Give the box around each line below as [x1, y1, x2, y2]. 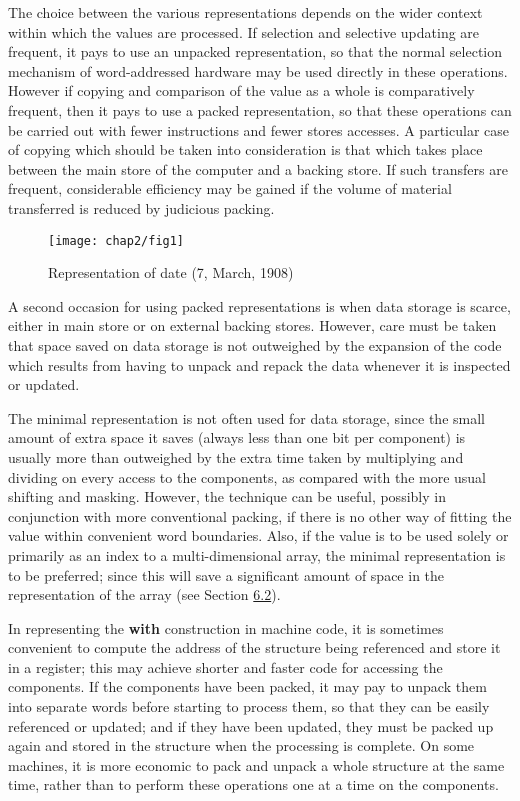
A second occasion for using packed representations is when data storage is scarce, [8, 295, 511, 316]
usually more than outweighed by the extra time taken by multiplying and [8, 446, 464, 467]
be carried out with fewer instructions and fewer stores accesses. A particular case [8, 119, 509, 140]
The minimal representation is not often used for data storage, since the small [8, 407, 485, 428]
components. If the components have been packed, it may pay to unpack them [8, 676, 487, 697]
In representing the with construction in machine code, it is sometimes [8, 617, 444, 638]
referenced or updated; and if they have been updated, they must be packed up [8, 715, 494, 736]
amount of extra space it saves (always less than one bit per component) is [8, 427, 466, 448]
